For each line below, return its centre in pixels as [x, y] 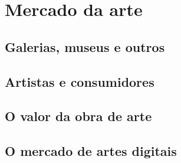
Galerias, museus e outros [85, 46]
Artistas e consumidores [80, 81]
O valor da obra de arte [78, 116]
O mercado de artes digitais [91, 151]
